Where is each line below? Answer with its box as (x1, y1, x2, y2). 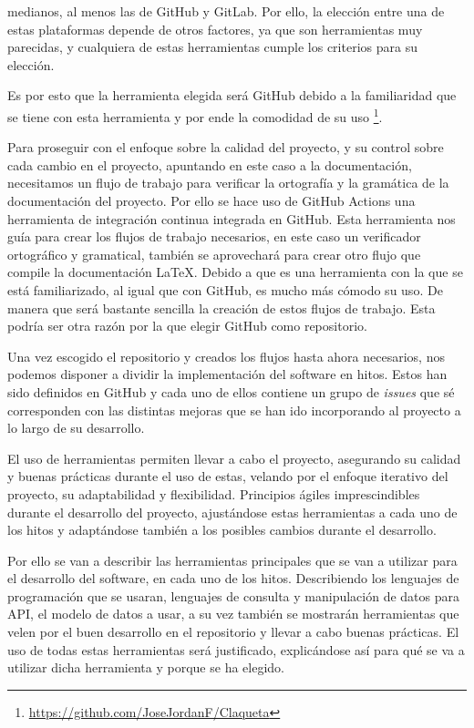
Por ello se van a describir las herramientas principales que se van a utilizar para (7, 550, 458, 569)
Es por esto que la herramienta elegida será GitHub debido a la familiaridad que (7, 86, 457, 105)
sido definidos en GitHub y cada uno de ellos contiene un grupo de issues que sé (7, 382, 455, 401)
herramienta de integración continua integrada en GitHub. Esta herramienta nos (7, 209, 456, 228)
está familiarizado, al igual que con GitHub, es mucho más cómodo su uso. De (7, 280, 443, 299)
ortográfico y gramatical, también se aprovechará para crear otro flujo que (7, 244, 421, 263)
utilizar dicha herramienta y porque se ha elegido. (7, 658, 284, 677)
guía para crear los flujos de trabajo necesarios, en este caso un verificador (7, 227, 421, 246)
